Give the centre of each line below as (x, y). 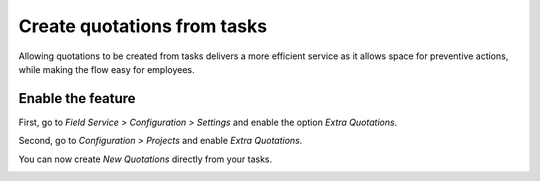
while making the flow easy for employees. (106, 69)
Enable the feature (77, 98)
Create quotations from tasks (143, 26)
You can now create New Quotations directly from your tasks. (145, 159)
